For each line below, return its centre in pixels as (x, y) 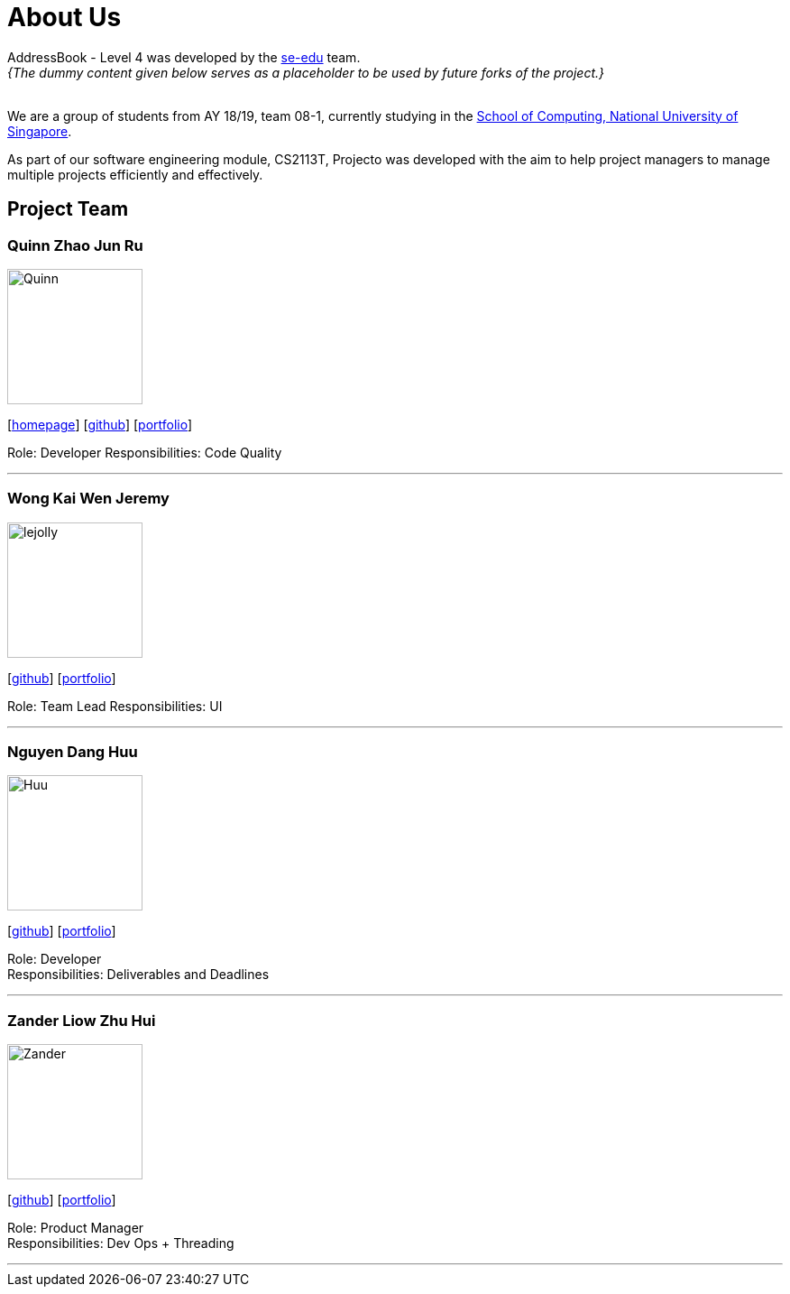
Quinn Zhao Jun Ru (75, 245)
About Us (64, 17)
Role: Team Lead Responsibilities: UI (115, 706)
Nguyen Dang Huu (73, 752)
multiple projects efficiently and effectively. (135, 174)
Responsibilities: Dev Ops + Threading (121, 1243)
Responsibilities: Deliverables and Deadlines (138, 975)
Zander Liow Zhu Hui (82, 1020)
